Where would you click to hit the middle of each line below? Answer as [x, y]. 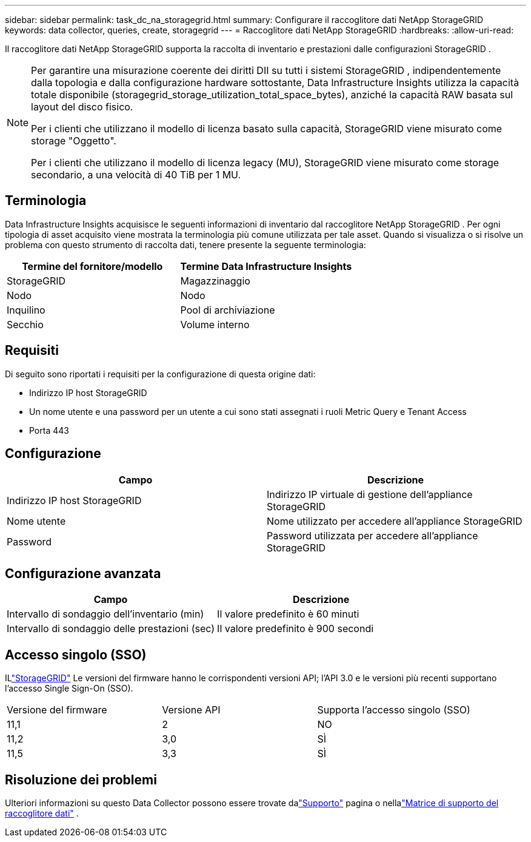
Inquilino [26, 310]
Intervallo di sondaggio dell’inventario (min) [105, 614]
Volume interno [215, 324]
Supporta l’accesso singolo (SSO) [394, 710]
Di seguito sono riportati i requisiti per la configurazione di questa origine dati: [160, 374]
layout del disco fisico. [82, 107]
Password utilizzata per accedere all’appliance [372, 535]
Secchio [25, 324]
